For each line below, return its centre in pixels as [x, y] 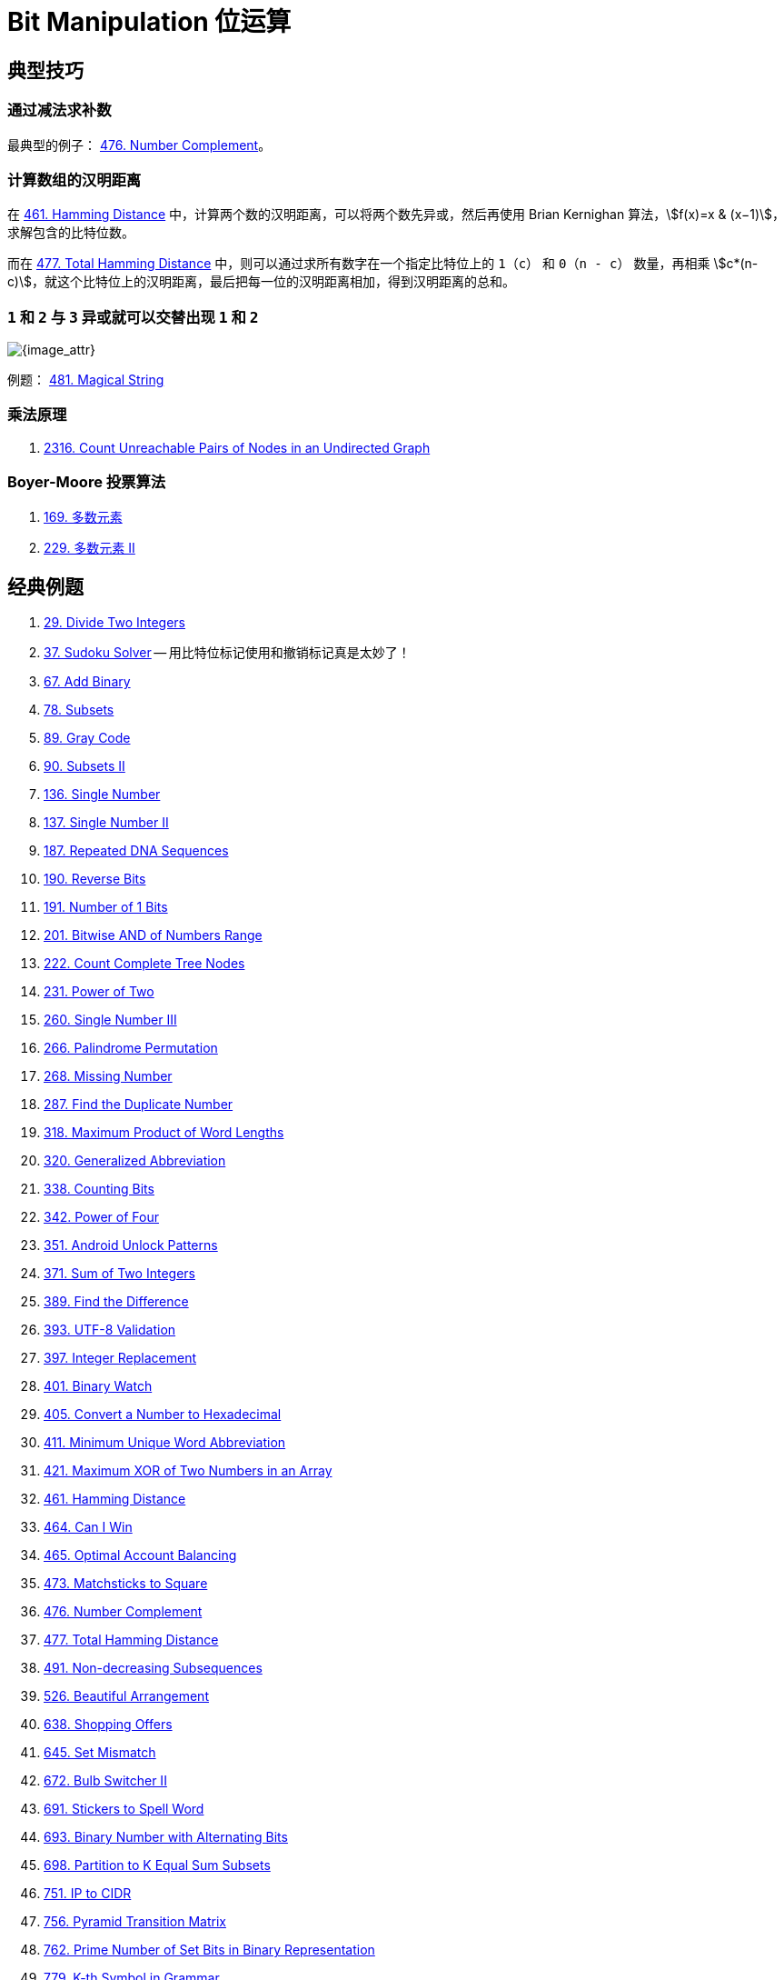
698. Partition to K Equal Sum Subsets [157, 1865]
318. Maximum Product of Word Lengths [164, 1133]
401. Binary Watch [98, 1386]
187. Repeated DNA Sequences [136, 851]
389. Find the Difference [116, 1302]
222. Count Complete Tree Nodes [144, 964]
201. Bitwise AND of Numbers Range [153, 935]
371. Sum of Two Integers [119, 1274]
